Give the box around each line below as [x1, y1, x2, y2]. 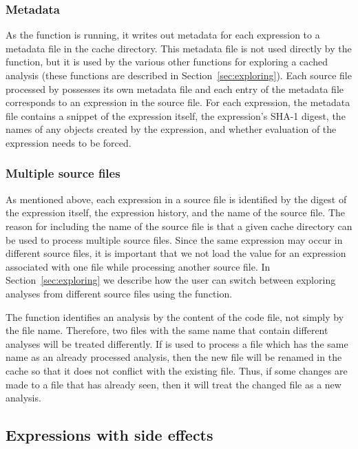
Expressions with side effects [6, 424, 213, 446]
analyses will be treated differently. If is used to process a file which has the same [6, 336, 348, 351]
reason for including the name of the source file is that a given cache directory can [6, 218, 352, 233]
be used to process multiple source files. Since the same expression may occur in [6, 232, 343, 247]
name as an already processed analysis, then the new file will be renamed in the [6, 350, 342, 364]
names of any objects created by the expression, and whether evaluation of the [6, 122, 337, 136]
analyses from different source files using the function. [6, 286, 233, 300]
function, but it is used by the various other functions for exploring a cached [6, 54, 328, 69]
